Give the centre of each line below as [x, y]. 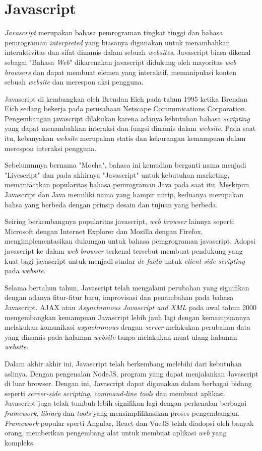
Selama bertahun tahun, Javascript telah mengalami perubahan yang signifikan [127, 287]
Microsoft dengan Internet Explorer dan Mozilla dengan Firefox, [104, 231]
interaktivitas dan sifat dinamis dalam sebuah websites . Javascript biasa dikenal [128, 52]
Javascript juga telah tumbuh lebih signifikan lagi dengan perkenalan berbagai [126, 403]
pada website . [25, 271]
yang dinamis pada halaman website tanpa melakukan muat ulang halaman [121, 336]
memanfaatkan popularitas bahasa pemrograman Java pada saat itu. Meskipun [127, 184]
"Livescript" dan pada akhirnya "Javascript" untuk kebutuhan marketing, [117, 174]
